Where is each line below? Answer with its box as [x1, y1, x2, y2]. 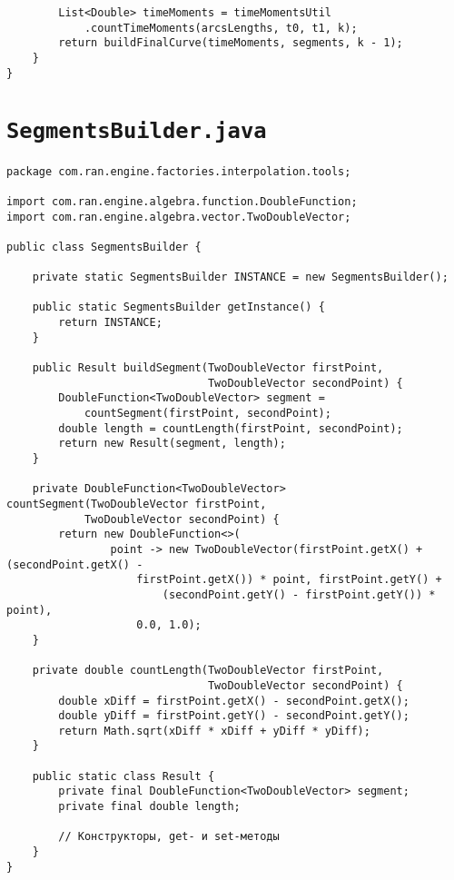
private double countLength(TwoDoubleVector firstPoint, [32, 664, 384, 677]
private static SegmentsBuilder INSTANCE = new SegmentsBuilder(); [32, 271, 449, 284]
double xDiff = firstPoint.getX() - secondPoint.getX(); [58, 694, 410, 707]
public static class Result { [32, 769, 215, 783]
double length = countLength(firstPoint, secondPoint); [58, 421, 403, 435]
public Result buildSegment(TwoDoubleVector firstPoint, [32, 361, 384, 375]
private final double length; [58, 800, 241, 814]
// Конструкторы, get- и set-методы [58, 830, 280, 844]
